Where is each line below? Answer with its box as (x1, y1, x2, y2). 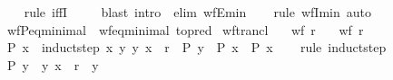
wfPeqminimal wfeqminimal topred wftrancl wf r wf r (6, 20, 364, 39)
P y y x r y (6, 55, 99, 74)
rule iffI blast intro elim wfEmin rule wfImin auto (24, 3, 371, 21)
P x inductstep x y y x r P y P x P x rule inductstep (6, 38, 387, 57)
